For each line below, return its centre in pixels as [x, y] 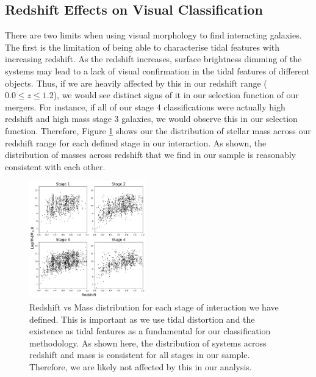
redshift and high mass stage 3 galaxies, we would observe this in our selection [151, 119]
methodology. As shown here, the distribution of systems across [148, 343]
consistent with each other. [55, 166]
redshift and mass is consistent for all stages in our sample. [140, 355]
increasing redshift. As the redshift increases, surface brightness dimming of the [153, 59]
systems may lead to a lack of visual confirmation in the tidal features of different [157, 70]
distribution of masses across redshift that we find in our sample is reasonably [150, 155]
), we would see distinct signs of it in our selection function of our [176, 95]
